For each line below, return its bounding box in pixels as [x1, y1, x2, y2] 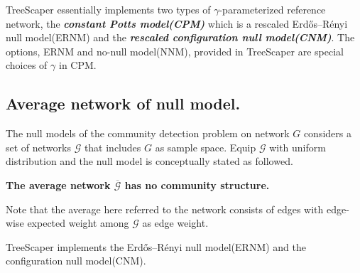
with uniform [269, 139, 326, 154]
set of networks [6, 139, 71, 154]
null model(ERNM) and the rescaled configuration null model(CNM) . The [6, 30, 355, 45]
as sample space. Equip [155, 139, 256, 154]
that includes [84, 139, 141, 154]
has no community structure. [124, 177, 270, 192]
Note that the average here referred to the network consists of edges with [6, 201, 324, 216]
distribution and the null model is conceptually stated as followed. [6, 154, 293, 168]
